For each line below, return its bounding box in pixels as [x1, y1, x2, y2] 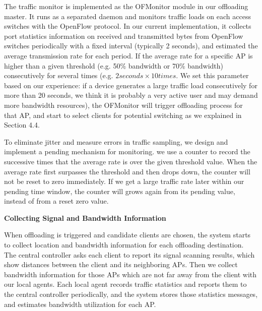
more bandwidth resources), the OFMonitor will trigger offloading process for [4, 99, 243, 110]
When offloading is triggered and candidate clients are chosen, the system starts [4, 229, 251, 240]
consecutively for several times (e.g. [4, 70, 113, 81]
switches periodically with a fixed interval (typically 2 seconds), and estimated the [4, 40, 258, 51]
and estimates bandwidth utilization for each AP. [4, 298, 156, 309]
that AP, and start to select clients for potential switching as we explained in [4, 109, 242, 120]
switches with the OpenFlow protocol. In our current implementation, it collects [4, 21, 251, 31]
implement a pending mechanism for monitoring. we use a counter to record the [4, 146, 250, 157]
